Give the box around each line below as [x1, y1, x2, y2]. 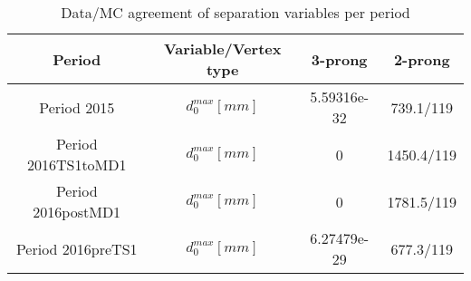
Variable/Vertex [163, 38, 282, 59]
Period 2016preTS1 [15, 237, 138, 259]
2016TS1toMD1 [26, 154, 127, 175]
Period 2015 [39, 96, 115, 118]
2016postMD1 [33, 201, 121, 222]
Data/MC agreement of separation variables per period [61, 2, 410, 23]
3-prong [311, 48, 368, 70]
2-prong [393, 48, 450, 70]
